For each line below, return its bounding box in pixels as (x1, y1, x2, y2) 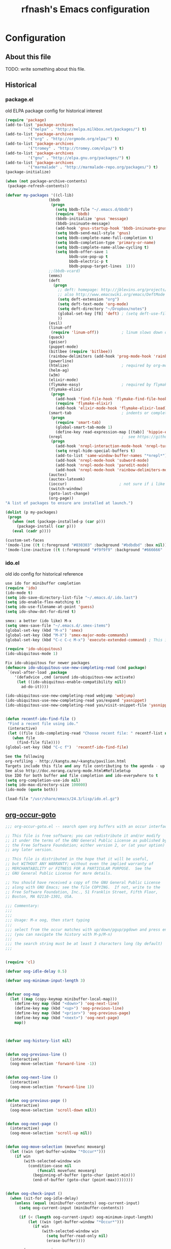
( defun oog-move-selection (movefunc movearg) (5, 1145, 106, 1150)
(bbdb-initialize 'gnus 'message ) (55, 216, 129, 222)
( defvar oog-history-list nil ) (5, 1038, 72, 1043)
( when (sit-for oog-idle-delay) (10, 1196, 79, 1201)
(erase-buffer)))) (46, 1238, 85, 1243)
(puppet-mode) (48, 344, 79, 349)
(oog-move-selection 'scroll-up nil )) (10, 1131, 93, 1136)
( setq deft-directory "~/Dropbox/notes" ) (58, 306, 147, 311)
